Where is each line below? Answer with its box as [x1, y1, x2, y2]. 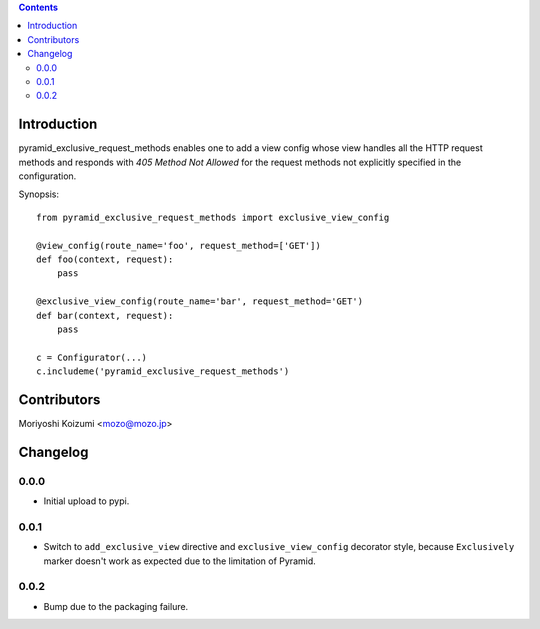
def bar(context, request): [36, 310, 174, 321]
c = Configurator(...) [36, 351, 148, 363]
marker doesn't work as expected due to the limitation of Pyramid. [43, 555, 317, 567]
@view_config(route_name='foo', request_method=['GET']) [36, 240, 322, 251]
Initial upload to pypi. [43, 495, 130, 507]
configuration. [18, 170, 77, 182]
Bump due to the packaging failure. [43, 600, 189, 612]
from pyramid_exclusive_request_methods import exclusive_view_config [36, 211, 390, 223]
